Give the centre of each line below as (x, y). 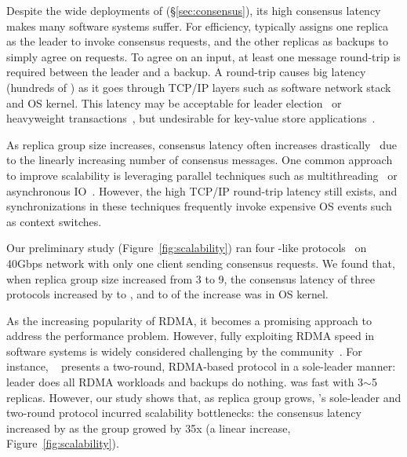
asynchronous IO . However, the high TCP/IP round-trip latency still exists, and (202, 190)
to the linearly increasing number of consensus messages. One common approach (200, 160)
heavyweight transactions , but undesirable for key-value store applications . (191, 118)
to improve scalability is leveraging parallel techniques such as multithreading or (202, 175)
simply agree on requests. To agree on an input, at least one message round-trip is (203, 56)
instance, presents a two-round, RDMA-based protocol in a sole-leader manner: (201, 366)
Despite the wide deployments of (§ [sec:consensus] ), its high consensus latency (194, 10)
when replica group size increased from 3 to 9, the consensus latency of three (191, 278)
